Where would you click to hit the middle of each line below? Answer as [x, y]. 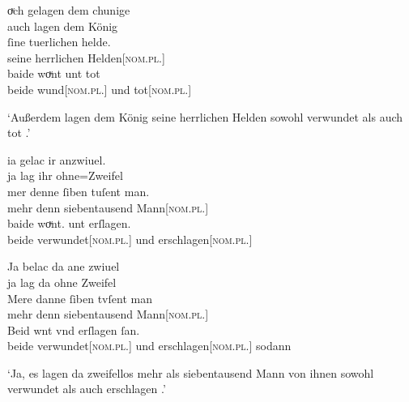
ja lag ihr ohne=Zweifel [65, 175]
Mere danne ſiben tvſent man [80, 298]
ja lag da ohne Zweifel [62, 282]
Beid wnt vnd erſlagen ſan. [74, 329]
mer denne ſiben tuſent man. [79, 191]
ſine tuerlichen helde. [59, 42]
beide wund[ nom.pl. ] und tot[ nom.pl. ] [100, 89]
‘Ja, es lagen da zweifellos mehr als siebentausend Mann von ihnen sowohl [191, 372]
